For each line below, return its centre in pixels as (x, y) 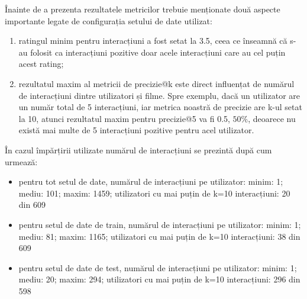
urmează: (21, 161)
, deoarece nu (272, 118)
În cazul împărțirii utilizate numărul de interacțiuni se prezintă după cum (138, 149)
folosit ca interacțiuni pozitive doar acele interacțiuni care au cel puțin (158, 52)
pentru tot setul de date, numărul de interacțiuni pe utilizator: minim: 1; (151, 181)
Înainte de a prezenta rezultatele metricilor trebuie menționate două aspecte (143, 9)
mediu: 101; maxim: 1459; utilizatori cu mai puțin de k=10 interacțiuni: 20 (154, 193)
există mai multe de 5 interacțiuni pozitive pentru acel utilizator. (136, 130)
